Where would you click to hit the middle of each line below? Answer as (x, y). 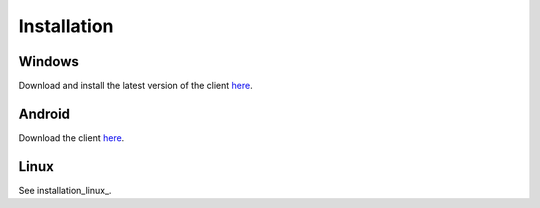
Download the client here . (71, 137)
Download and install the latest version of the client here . (136, 86)
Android (44, 113)
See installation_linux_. (65, 190)
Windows (48, 61)
